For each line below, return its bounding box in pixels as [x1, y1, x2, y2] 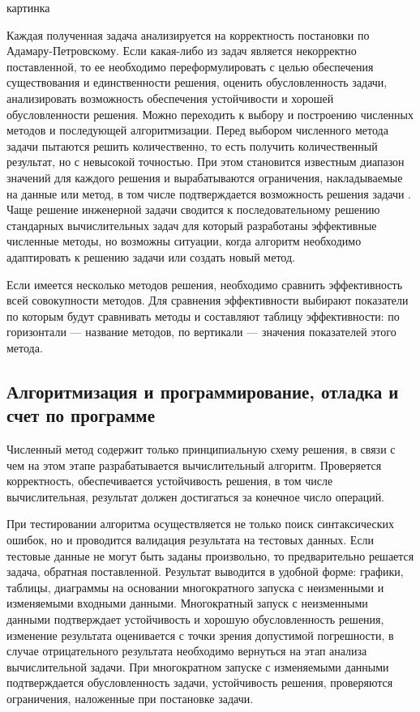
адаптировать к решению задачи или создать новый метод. [6, 248, 295, 265]
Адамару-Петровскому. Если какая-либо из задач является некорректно [6, 42, 357, 59]
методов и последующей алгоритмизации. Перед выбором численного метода [6, 122, 388, 139]
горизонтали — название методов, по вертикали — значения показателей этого [6, 323, 396, 340]
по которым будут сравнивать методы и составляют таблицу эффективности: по [6, 307, 400, 324]
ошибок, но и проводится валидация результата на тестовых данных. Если [6, 531, 375, 548]
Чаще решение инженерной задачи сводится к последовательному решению [6, 201, 380, 218]
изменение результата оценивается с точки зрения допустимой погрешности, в [6, 626, 394, 643]
